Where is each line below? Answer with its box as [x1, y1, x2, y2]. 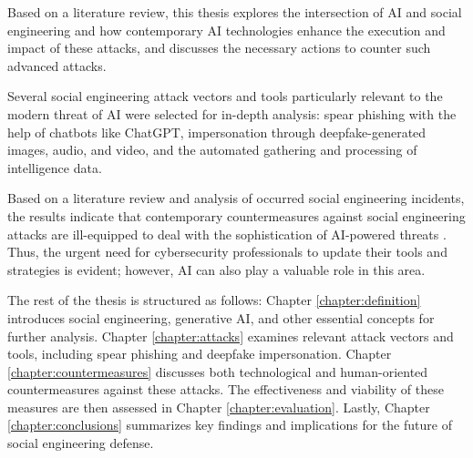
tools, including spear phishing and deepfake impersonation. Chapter [7, 344, 392, 363]
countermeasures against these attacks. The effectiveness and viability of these [7, 380, 444, 399]
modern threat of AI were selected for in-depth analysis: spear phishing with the [7, 104, 457, 123]
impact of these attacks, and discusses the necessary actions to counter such [7, 38, 431, 57]
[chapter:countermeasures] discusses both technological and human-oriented [7, 361, 428, 381]
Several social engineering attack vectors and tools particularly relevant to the [7, 87, 443, 106]
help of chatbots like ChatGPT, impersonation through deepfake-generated [7, 122, 427, 141]
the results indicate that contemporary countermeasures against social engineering [7, 206, 466, 225]
